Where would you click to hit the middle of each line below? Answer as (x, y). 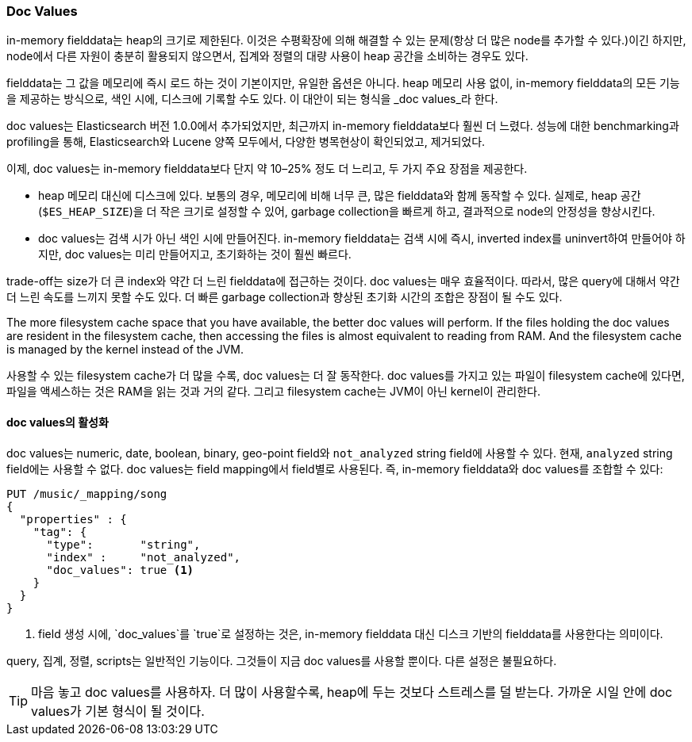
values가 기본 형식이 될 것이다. (118, 711)
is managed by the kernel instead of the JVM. (125, 350)
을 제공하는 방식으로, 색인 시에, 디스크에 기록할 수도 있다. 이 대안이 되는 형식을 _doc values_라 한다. (252, 99)
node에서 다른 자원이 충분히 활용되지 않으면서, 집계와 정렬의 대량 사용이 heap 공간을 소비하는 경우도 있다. (267, 56)
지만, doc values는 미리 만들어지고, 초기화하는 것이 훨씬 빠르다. (195, 254)
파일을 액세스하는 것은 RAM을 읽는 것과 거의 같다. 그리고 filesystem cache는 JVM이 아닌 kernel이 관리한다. (274, 392)
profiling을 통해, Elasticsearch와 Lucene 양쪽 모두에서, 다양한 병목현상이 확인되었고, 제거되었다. (246, 142)
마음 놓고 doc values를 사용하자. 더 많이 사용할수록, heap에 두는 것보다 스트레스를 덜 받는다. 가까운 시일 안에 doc (352, 692)
